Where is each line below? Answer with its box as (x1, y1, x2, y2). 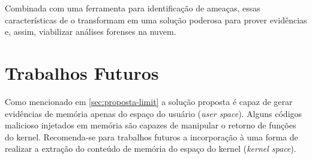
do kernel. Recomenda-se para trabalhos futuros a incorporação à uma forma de (5, 130, 298, 143)
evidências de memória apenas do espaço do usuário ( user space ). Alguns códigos (5, 107, 302, 119)
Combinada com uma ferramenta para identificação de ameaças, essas (5, 2, 260, 14)
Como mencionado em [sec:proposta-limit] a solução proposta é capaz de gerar (5, 95, 293, 107)
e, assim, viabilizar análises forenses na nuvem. (5, 25, 176, 38)
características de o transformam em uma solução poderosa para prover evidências (5, 13, 307, 26)
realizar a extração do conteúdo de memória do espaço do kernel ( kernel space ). (5, 142, 296, 155)
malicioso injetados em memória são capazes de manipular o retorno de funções (5, 119, 296, 131)
